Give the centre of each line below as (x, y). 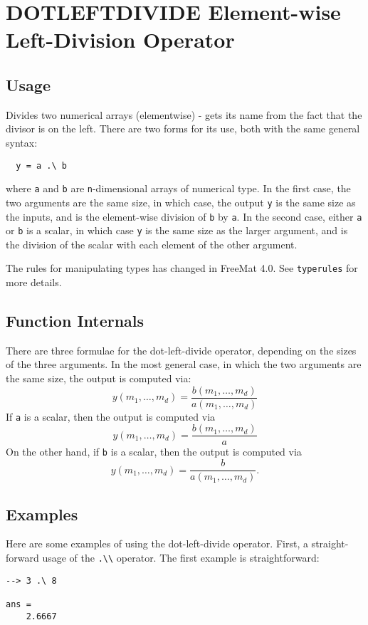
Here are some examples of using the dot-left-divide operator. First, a (157, 543)
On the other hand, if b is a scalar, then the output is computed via (154, 452)
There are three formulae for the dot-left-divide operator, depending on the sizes (181, 350)
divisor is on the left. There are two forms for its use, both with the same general (183, 128)
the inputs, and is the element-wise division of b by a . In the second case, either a (184, 216)
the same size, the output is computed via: (99, 378)
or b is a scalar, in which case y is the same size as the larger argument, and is (177, 230)
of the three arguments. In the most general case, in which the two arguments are (184, 364)
